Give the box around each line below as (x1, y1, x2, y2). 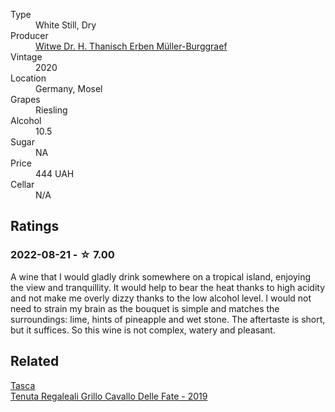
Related (10, 353, 60, 370)
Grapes (10, 94, 41, 105)
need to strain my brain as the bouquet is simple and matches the (10, 302, 280, 314)
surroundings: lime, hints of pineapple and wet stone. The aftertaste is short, (10, 313, 326, 325)
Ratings (10, 218, 60, 235)
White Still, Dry (35, 19, 97, 31)
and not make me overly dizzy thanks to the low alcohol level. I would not (10, 292, 312, 304)
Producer (10, 30, 49, 41)
